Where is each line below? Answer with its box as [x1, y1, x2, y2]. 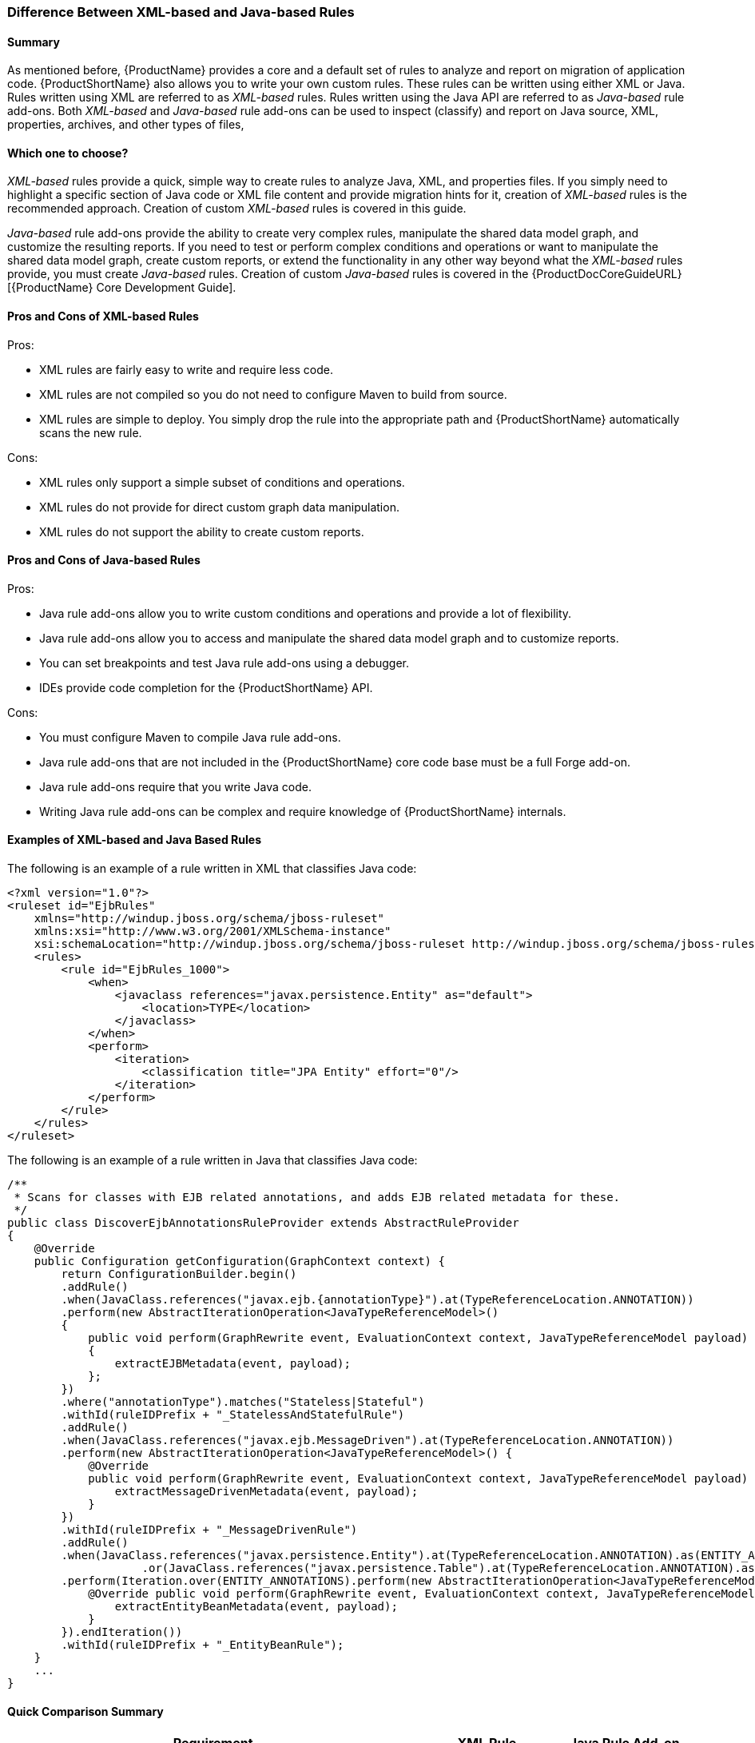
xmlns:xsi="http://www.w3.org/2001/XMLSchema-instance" [34, 925, 391, 938]
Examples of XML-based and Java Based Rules [7, 833, 261, 847]
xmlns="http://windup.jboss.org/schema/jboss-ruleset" [34, 912, 385, 925]
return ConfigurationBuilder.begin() [61, 1267, 297, 1281]
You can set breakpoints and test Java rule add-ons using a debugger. [39, 655, 410, 670]
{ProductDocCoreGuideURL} [531, 267, 682, 281]
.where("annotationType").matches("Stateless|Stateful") [61, 1395, 425, 1409]
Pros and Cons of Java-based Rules [7, 553, 201, 567]
